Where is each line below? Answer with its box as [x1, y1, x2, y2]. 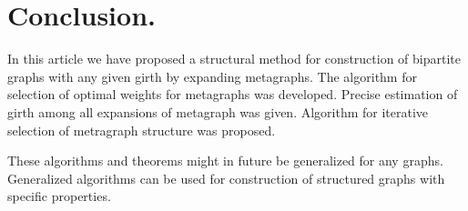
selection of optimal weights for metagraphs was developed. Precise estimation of [7, 85, 458, 104]
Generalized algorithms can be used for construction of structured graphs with [7, 168, 445, 187]
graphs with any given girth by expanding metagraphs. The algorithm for [7, 66, 417, 85]
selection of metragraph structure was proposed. [7, 120, 276, 139]
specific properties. [7, 186, 111, 206]
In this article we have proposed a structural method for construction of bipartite [7, 49, 461, 68]
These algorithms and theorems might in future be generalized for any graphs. [7, 151, 443, 170]
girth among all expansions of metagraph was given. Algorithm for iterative [7, 102, 429, 121]
